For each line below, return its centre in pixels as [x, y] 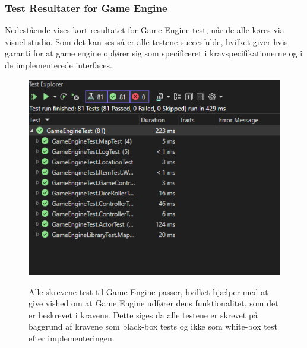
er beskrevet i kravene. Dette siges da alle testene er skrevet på [143, 314]
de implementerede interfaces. [58, 65]
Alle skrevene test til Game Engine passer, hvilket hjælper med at [148, 291]
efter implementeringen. [72, 338]
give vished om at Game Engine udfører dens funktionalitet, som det [153, 303]
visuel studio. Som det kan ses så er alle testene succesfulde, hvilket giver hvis [146, 41]
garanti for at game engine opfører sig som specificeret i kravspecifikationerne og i [154, 53]
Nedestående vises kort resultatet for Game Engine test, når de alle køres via [145, 30]
